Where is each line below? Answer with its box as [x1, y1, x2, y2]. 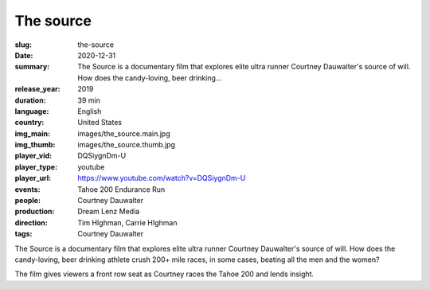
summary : [14, 62, 50, 72]
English [77, 106, 102, 115]
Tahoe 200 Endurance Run [77, 184, 166, 194]
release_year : [14, 84, 61, 94]
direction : [14, 217, 48, 227]
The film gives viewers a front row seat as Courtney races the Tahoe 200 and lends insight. [14, 269, 315, 279]
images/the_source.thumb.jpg [77, 140, 175, 150]
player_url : [14, 174, 52, 183]
